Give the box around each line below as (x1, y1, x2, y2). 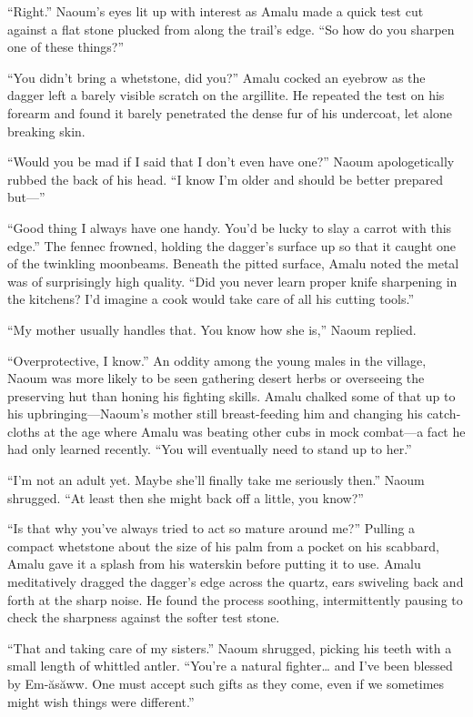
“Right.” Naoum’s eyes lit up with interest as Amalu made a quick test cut (7, 2, 424, 20)
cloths (7, 421, 40, 440)
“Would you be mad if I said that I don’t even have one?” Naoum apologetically (7, 152, 455, 171)
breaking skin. (7, 121, 86, 140)
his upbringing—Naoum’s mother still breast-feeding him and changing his (7, 404, 423, 423)
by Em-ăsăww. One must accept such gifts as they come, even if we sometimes (7, 674, 445, 692)
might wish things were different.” (7, 692, 195, 711)
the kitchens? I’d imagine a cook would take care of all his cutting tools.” (7, 289, 415, 308)
